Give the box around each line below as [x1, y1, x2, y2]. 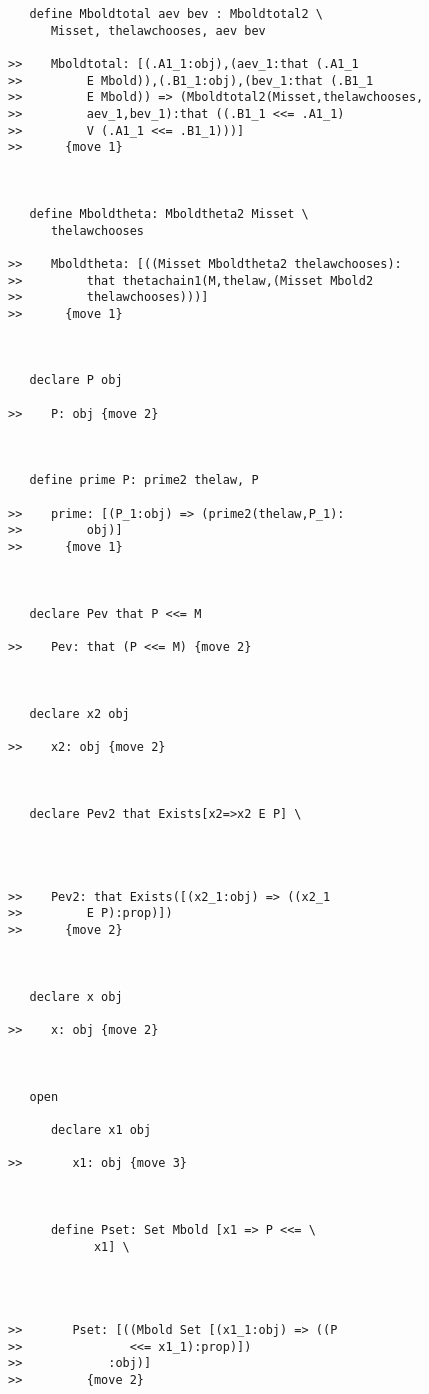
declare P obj [29, 373, 123, 388]
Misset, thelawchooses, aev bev [50, 23, 266, 38]
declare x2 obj [29, 706, 130, 721]
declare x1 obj [50, 1122, 152, 1137]
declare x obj [29, 989, 123, 1004]
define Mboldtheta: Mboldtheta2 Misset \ [29, 206, 309, 221]
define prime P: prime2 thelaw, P [29, 473, 259, 488]
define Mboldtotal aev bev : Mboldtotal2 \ [29, 7, 323, 21]
